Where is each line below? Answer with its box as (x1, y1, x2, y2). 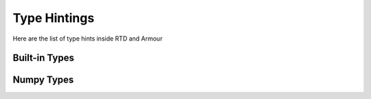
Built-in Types (12, 52, 75, 64)
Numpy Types (12, 74, 74, 86)
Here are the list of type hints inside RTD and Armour (12, 34, 163, 43)
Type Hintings (12, 10, 95, 25)
